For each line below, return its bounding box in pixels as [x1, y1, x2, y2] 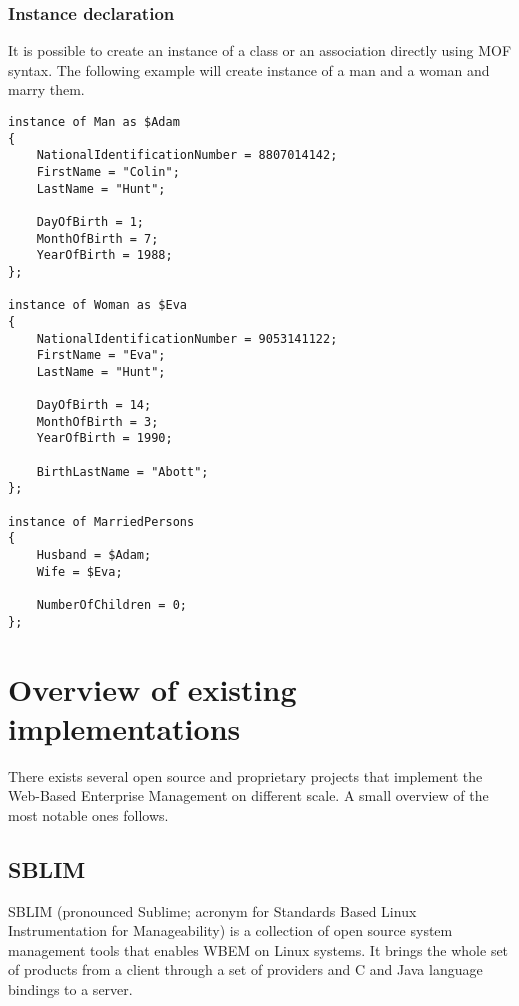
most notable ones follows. [8, 804, 169, 825]
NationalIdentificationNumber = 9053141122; [36, 331, 338, 346]
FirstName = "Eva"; [36, 348, 166, 363]
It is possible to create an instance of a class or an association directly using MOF [8, 40, 512, 61]
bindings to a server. [8, 979, 133, 1000]
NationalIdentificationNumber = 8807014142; [36, 148, 338, 163]
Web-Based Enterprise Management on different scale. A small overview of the [8, 785, 489, 806]
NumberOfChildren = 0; [36, 598, 187, 613]
